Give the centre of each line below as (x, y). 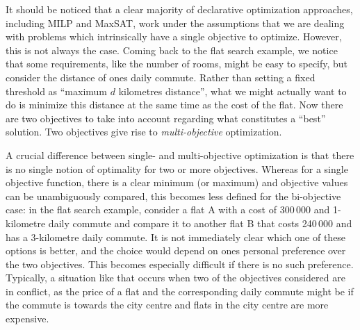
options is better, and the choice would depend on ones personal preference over (176, 250)
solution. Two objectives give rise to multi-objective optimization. (144, 132)
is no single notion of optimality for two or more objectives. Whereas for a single (177, 168)
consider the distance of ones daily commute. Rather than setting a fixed (161, 77)
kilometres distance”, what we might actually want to (232, 91)
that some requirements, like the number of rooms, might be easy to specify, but (177, 64)
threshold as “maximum (57, 91)
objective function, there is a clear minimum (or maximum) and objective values (177, 182)
